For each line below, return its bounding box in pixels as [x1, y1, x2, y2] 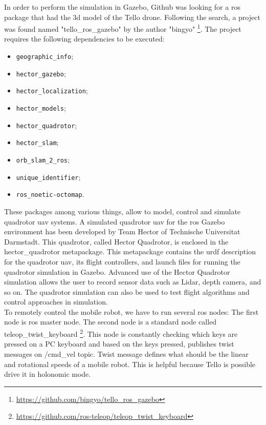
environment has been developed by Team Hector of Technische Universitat [4, 226, 240, 237]
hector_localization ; [16, 85, 88, 96]
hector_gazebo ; [16, 68, 66, 78]
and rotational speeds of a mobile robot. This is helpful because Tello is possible [4, 358, 256, 369]
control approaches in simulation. [4, 296, 108, 307]
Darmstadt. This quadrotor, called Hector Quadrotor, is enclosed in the [4, 236, 229, 247]
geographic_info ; [16, 51, 74, 62]
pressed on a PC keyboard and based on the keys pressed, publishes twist [4, 338, 234, 349]
